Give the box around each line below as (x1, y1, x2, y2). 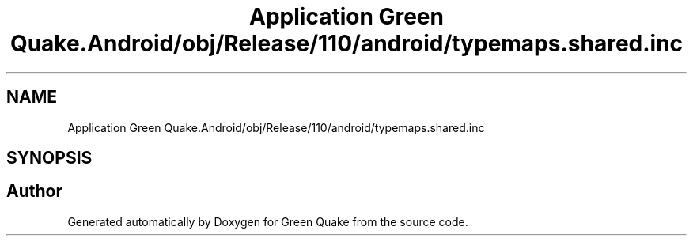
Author (6, 181, 62, 202)
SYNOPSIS (6, 148, 93, 168)
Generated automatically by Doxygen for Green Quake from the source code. (67, 214, 468, 229)
